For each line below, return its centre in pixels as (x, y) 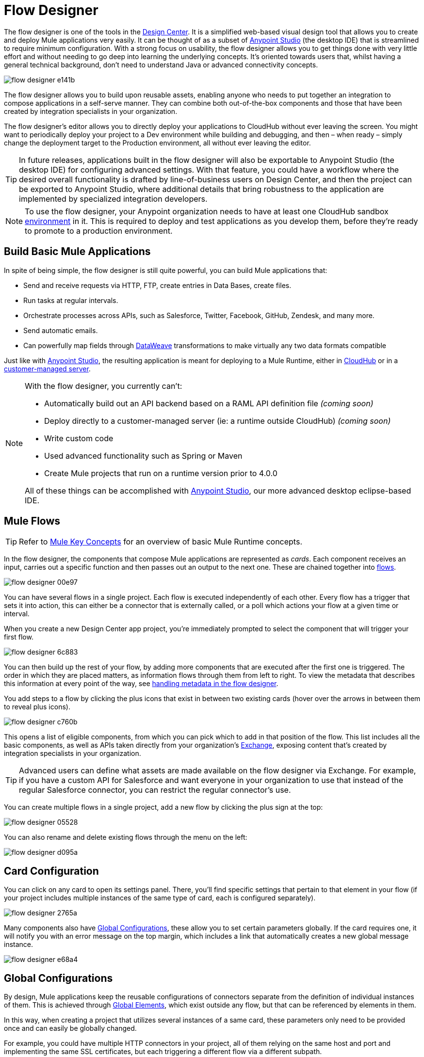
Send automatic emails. (61, 330)
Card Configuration (51, 871)
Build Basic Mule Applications (77, 252)
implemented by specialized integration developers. (113, 199)
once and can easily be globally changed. (70, 1028)
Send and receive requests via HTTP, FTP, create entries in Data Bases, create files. (157, 285)
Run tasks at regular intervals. (71, 300)
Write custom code (79, 438)
